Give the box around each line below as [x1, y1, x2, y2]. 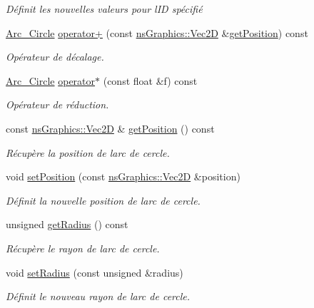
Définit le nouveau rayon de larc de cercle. [6, 289, 191, 304]
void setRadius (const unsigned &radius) [6, 265, 183, 279]
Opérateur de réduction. [6, 97, 109, 112]
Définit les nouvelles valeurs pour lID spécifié [6, 1, 203, 16]
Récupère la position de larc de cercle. [6, 145, 170, 160]
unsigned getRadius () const [6, 217, 128, 232]
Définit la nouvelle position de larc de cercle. [6, 192, 201, 207]
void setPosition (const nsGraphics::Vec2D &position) [6, 169, 240, 184]
